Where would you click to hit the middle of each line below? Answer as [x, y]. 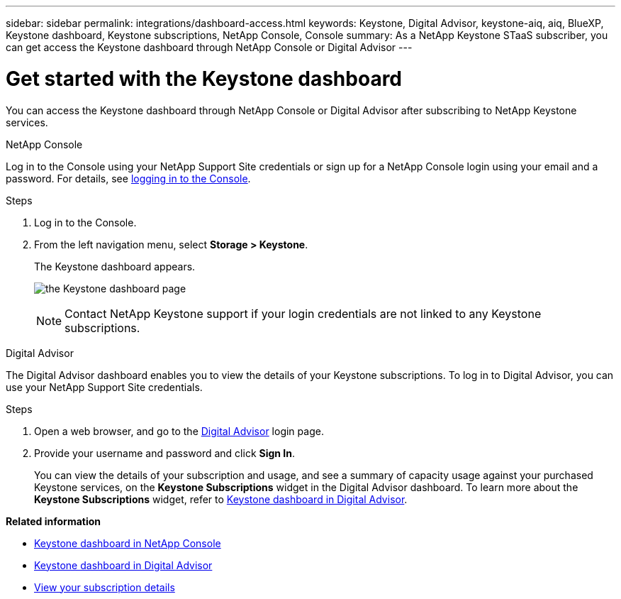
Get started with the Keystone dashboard [204, 78]
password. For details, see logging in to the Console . [128, 178]
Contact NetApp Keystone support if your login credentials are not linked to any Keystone [303, 313]
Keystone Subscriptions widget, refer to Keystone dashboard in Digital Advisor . [221, 499]
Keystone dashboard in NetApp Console [128, 543]
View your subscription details [105, 587]
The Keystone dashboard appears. [115, 266]
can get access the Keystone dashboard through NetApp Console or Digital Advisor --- [209, 47]
